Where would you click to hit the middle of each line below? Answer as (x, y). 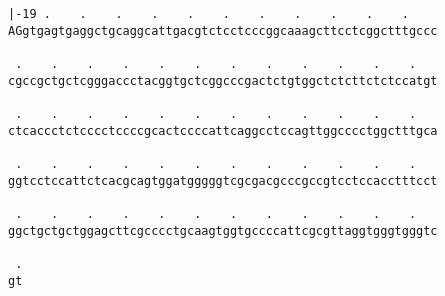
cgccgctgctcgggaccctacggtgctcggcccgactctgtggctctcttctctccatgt (223, 80)
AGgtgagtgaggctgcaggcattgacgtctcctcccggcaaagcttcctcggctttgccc (223, 30)
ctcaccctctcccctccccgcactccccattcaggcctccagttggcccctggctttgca (223, 130)
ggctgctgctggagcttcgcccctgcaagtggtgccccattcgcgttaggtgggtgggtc (223, 230)
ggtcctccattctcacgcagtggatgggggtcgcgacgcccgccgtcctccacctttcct (223, 180)
